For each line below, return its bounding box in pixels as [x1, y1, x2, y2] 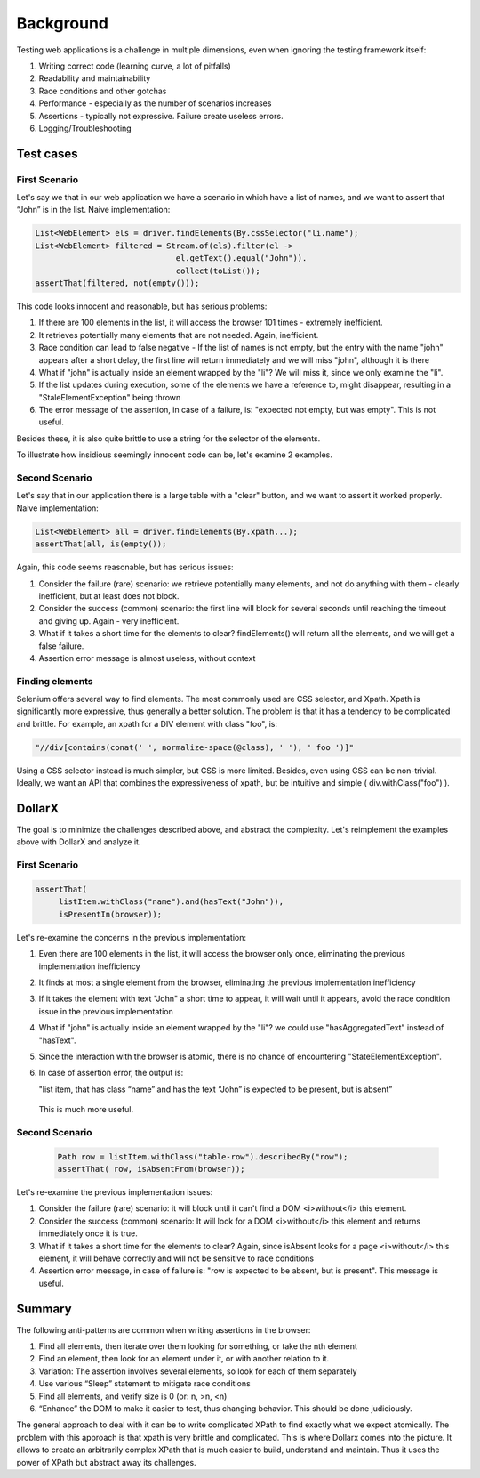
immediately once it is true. [38, 1228, 138, 1239]
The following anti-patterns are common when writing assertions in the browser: [16, 1324, 311, 1335]
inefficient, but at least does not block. [38, 590, 180, 601]
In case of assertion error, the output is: [38, 1068, 184, 1078]
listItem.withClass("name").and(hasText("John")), [58, 897, 284, 907]
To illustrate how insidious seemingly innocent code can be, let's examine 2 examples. [16, 449, 333, 460]
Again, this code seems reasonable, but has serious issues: [16, 561, 235, 573]
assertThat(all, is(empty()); [35, 539, 167, 549]
